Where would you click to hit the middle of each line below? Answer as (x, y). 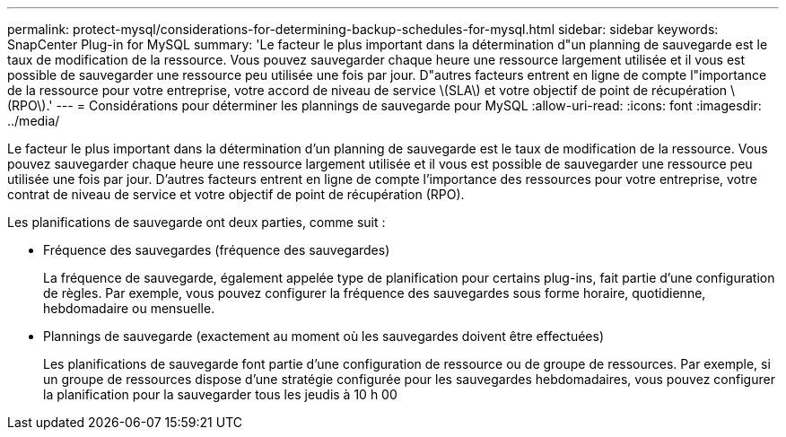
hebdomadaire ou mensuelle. (129, 308)
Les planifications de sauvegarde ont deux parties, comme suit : (196, 222)
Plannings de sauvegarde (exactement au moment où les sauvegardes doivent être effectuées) (324, 336)
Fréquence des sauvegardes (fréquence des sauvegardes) (217, 250)
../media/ (34, 121)
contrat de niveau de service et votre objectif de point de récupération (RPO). (236, 194)
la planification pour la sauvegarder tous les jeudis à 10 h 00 (220, 394)
